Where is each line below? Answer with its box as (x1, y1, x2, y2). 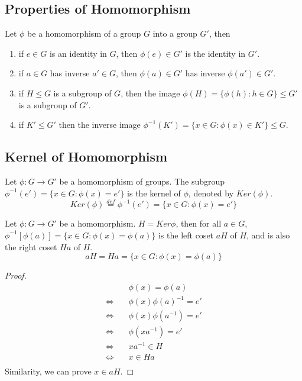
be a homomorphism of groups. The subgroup (59, 175, 225, 187)
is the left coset (158, 228, 214, 241)
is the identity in (185, 47, 246, 59)
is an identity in (49, 47, 107, 59)
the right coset (5, 240, 57, 253)
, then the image (121, 86, 180, 99)
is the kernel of (127, 186, 181, 199)
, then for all (176, 217, 222, 230)
